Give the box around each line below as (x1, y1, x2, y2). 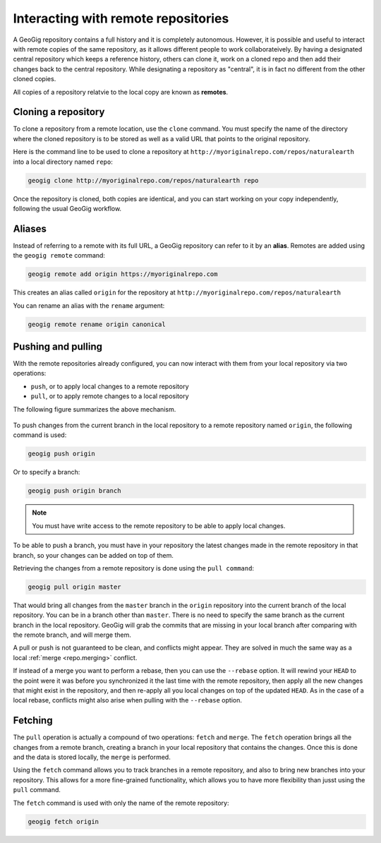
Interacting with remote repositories (13, 11, 229, 26)
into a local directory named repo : (13, 157, 113, 166)
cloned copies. (13, 75, 56, 83)
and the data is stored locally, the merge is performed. (13, 753, 171, 762)
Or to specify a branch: (13, 468, 80, 477)
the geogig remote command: (13, 251, 106, 260)
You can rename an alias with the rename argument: (13, 301, 165, 310)
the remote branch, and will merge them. (13, 630, 132, 639)
